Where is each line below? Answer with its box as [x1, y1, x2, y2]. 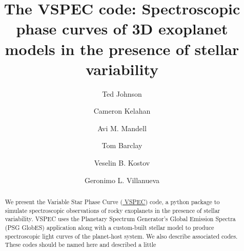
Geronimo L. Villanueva [84, 174, 160, 185]
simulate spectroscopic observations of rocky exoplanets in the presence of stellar [5, 206, 220, 214]
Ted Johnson [102, 88, 142, 99]
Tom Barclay [101, 140, 143, 151]
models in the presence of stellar [5, 38, 239, 59]
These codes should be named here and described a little [5, 240, 156, 249]
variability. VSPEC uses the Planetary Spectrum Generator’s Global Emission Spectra [5, 214, 236, 223]
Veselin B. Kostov [94, 157, 150, 168]
